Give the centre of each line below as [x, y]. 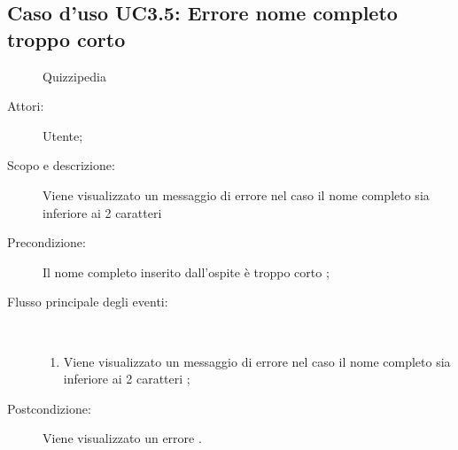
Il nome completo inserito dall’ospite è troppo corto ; [186, 272]
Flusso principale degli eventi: [88, 302]
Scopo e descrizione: [61, 165]
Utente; [63, 135]
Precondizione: [47, 242]
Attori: [26, 106]
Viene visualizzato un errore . [122, 438]
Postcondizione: [49, 408]
